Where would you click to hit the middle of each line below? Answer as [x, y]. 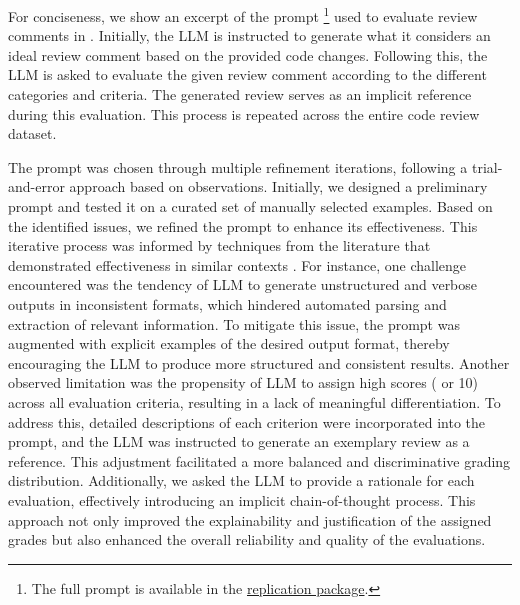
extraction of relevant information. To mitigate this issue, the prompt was [234, 323]
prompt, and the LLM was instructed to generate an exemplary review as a [239, 441]
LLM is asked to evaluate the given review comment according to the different [247, 74]
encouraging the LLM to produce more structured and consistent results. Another [259, 362]
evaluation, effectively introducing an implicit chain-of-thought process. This [242, 499]
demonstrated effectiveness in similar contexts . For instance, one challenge [237, 264]
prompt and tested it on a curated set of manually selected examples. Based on [250, 206]
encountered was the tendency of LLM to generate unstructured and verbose [243, 284]
